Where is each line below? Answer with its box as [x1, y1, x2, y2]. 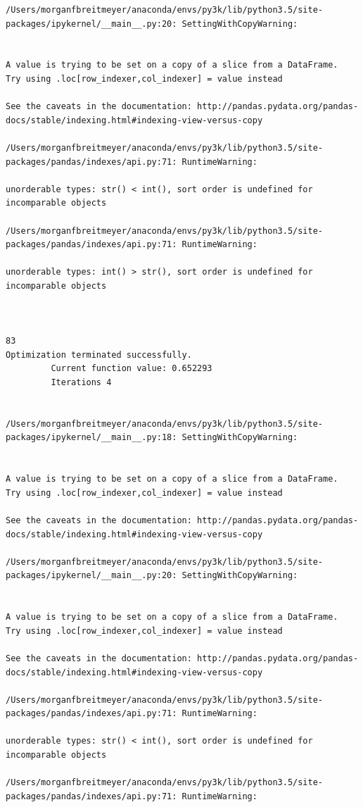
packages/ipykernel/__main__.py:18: [6, 432, 177, 443]
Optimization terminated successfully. [6, 349, 192, 360]
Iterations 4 [51, 377, 112, 388]
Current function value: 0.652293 [51, 363, 212, 374]
